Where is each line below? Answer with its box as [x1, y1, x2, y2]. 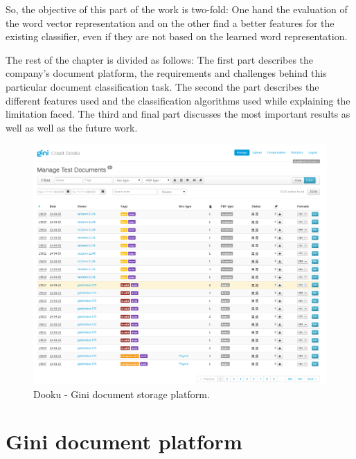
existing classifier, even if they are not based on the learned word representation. [6, 29, 348, 44]
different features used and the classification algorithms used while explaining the [6, 93, 350, 107]
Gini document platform [6, 427, 242, 456]
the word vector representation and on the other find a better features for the [6, 15, 335, 30]
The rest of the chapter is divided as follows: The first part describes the [6, 52, 314, 66]
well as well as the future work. [6, 120, 138, 134]
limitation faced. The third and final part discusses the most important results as [6, 107, 350, 121]
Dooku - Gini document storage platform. [33, 386, 210, 401]
